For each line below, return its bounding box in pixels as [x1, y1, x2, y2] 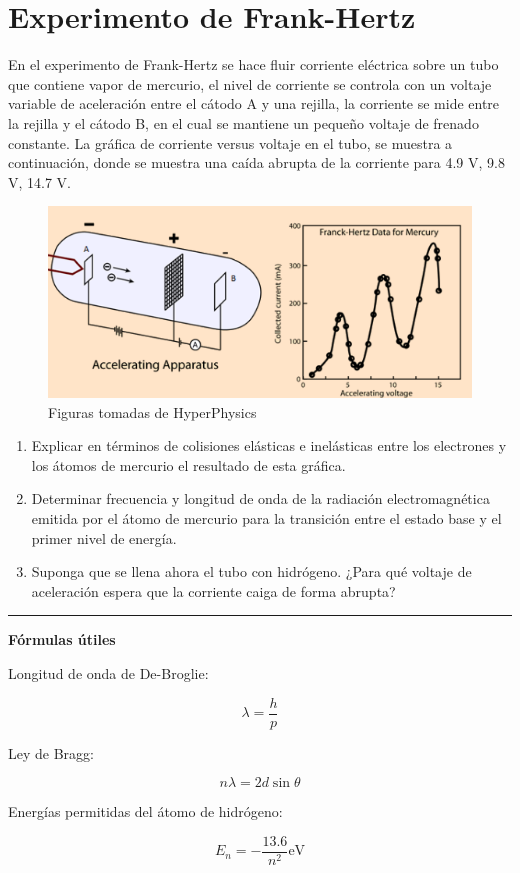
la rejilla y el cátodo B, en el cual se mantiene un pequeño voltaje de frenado [8, 112, 479, 133]
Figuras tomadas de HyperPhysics [48, 401, 257, 422]
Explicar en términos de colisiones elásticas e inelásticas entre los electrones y [31, 435, 507, 456]
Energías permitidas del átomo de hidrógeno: [8, 801, 283, 822]
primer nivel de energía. [31, 527, 177, 548]
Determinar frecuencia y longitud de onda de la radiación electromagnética [31, 488, 490, 509]
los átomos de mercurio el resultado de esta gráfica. [31, 454, 346, 475]
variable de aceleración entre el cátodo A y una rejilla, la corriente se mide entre [8, 93, 500, 114]
